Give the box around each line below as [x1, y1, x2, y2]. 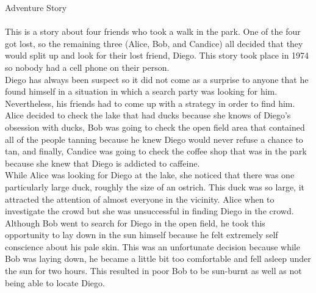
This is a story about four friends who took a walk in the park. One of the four [5, 25, 301, 38]
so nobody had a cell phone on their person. [5, 60, 170, 73]
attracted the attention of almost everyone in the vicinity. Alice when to [5, 192, 275, 205]
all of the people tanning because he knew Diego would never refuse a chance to [5, 132, 303, 145]
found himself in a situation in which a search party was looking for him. [5, 85, 278, 98]
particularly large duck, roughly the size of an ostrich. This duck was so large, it [5, 180, 305, 193]
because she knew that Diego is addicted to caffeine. [5, 156, 200, 169]
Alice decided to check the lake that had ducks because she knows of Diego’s [5, 109, 291, 121]
